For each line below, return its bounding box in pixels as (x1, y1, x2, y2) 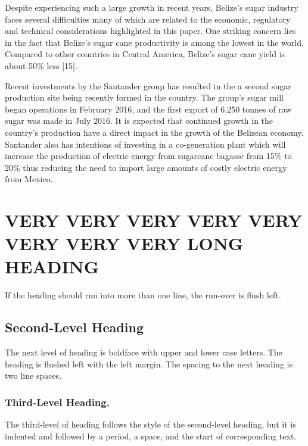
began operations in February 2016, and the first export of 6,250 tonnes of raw (5, 102, 292, 115)
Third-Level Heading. (5, 394, 110, 409)
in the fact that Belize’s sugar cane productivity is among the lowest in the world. (5, 36, 304, 48)
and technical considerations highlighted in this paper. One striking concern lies (5, 24, 296, 37)
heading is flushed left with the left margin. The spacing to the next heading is (5, 357, 293, 370)
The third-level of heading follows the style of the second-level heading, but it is (5, 418, 296, 431)
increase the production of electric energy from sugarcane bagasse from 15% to (5, 149, 292, 162)
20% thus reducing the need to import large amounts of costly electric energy (5, 161, 287, 173)
